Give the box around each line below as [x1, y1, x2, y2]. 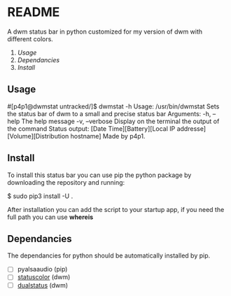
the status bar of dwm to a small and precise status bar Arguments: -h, [7, 109, 211, 118]
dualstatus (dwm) [17, 281, 69, 289]
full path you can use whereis [7, 213, 94, 221]
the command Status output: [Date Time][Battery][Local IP [7, 124, 176, 133]
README [7, 4, 60, 20]
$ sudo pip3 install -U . [7, 192, 73, 200]
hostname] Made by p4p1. [70, 132, 146, 140]
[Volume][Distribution [7, 132, 69, 140]
